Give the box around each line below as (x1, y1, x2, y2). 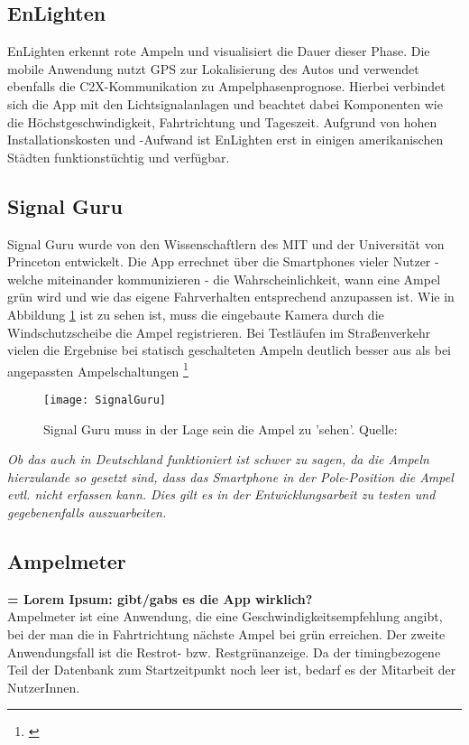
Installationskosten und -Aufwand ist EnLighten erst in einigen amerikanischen (7, 130, 444, 149)
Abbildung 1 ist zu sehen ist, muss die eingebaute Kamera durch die (7, 304, 384, 323)
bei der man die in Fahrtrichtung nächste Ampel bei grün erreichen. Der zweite (7, 624, 446, 643)
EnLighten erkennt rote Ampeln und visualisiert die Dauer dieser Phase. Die (7, 42, 430, 61)
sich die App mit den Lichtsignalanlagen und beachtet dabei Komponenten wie (7, 94, 443, 113)
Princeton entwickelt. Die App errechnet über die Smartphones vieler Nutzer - (7, 252, 439, 271)
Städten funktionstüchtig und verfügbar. (7, 147, 230, 166)
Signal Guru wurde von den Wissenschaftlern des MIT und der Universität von (7, 234, 445, 253)
